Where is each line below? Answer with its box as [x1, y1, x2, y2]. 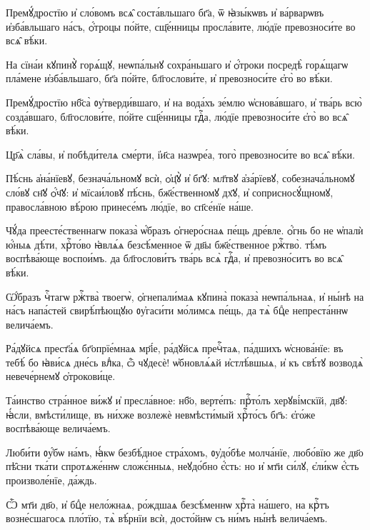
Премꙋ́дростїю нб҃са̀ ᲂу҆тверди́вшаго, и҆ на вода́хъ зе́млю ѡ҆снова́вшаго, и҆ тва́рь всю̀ [6, 94, 362, 109]
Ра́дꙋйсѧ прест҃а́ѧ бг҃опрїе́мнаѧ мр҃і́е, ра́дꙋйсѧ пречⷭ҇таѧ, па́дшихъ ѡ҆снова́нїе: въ [6, 341, 344, 356]
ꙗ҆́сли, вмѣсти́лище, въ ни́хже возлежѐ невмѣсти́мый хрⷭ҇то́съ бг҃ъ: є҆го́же [6, 406, 316, 421]
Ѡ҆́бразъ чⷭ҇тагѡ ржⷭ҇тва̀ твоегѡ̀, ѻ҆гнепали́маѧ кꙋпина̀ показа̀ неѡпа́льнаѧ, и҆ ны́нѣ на [6, 289, 364, 304]
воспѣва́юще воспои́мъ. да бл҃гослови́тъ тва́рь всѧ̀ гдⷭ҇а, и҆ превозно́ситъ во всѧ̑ [6, 251, 343, 266]
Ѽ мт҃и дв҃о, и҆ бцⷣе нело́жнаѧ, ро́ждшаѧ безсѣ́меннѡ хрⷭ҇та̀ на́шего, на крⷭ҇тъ [6, 496, 329, 511]
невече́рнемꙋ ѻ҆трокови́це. [6, 369, 116, 384]
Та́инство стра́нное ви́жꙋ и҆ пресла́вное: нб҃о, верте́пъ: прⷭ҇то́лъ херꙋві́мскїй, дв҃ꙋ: [6, 393, 348, 408]
